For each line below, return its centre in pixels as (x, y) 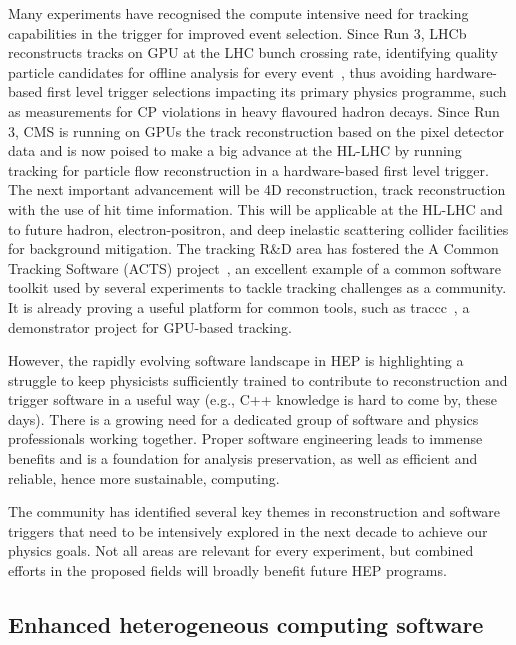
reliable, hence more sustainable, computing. (144, 477)
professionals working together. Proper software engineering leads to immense (245, 438)
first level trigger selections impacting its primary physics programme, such (276, 91)
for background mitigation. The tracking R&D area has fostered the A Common (253, 248)
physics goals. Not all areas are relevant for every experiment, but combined (241, 550)
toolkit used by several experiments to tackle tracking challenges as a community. (257, 287)
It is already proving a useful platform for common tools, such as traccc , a (239, 306)
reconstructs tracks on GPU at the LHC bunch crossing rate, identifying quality (253, 52)
